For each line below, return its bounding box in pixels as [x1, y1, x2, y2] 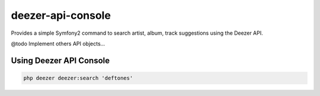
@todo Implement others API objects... [11, 40, 105, 47]
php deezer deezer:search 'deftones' [23, 74, 133, 81]
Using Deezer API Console [11, 55, 110, 65]
